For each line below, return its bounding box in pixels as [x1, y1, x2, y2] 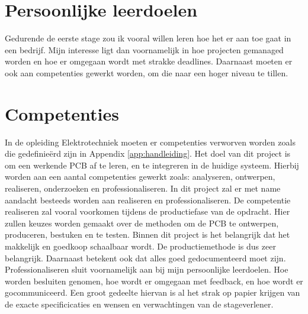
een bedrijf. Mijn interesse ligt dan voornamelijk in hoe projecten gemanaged [5, 43, 284, 56]
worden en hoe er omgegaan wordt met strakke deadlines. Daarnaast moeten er [5, 55, 293, 67]
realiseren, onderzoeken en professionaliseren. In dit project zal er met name [5, 182, 281, 194]
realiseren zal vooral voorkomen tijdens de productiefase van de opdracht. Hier [5, 205, 290, 218]
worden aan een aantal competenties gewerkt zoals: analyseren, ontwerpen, [5, 170, 275, 183]
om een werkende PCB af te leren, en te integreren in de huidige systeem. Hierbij [5, 158, 299, 171]
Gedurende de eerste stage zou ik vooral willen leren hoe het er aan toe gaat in [5, 32, 291, 44]
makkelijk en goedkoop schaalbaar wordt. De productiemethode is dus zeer [5, 239, 276, 252]
